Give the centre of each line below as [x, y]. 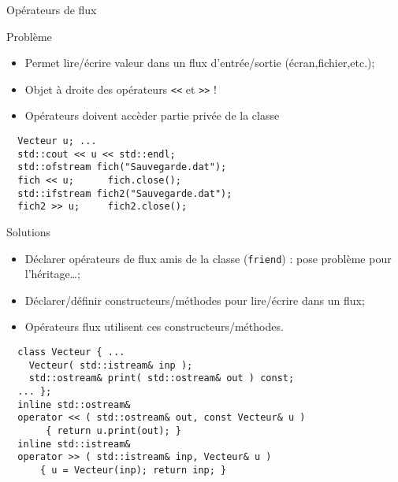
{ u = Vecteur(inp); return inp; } [133, 470]
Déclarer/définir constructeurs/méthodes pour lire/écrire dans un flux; [195, 300]
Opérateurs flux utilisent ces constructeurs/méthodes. [154, 326]
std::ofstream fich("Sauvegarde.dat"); [122, 167]
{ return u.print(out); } [113, 430]
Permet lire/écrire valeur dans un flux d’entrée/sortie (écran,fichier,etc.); [200, 63]
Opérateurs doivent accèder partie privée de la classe [152, 115]
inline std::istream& [74, 444]
